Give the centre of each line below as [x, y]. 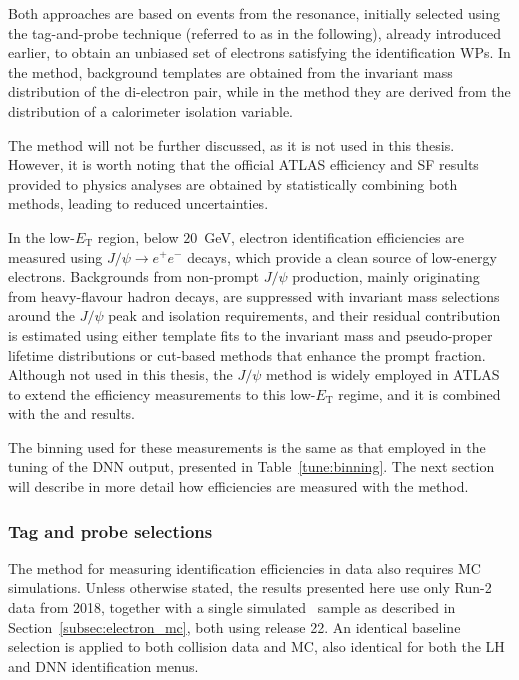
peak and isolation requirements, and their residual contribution [304, 315]
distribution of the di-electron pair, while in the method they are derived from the [259, 91]
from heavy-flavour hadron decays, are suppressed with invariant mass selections [254, 295]
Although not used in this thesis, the [120, 374]
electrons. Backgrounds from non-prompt [133, 276]
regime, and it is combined [419, 393]
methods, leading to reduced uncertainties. [138, 203]
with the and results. [71, 413]
